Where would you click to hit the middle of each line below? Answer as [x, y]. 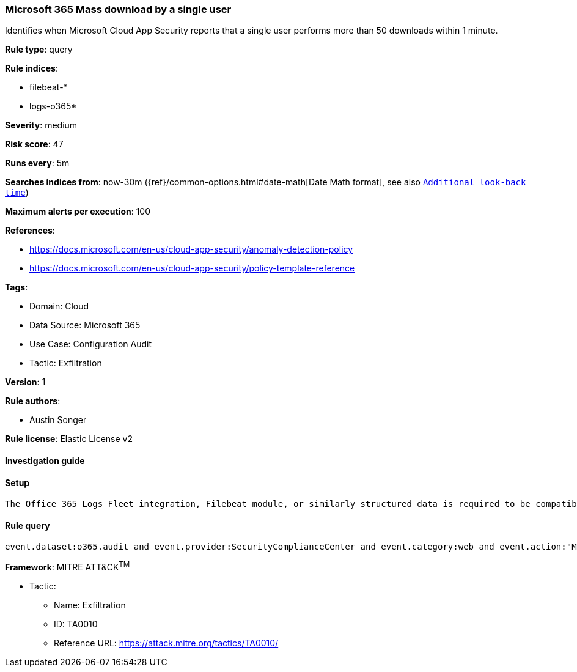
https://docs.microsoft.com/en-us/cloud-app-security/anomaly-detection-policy [191, 249]
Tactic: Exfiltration [66, 363]
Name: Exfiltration [90, 605]
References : [30, 231]
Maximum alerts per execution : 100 [78, 212]
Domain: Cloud [59, 306]
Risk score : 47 [34, 144]
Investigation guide [45, 460]
